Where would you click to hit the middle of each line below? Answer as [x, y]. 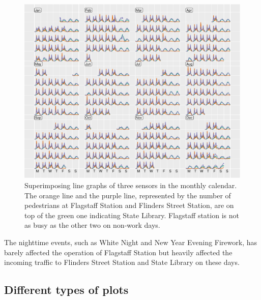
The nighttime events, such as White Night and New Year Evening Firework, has [131, 242]
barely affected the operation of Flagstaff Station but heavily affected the [118, 252]
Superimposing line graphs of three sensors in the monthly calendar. [131, 185]
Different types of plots [66, 290]
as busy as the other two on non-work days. [92, 225]
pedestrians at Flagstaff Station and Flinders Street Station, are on [129, 205]
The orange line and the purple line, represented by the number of [128, 195]
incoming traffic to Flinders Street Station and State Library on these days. [122, 262]
